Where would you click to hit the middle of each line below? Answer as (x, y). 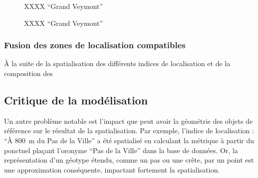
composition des (28, 73)
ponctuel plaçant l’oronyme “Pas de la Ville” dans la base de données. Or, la (121, 150)
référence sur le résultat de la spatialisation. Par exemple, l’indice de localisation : (129, 131)
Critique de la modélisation (76, 100)
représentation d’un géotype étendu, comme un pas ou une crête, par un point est (129, 160)
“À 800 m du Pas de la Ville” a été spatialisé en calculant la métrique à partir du (129, 140)
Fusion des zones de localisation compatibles (95, 45)
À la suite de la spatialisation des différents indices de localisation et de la (117, 63)
